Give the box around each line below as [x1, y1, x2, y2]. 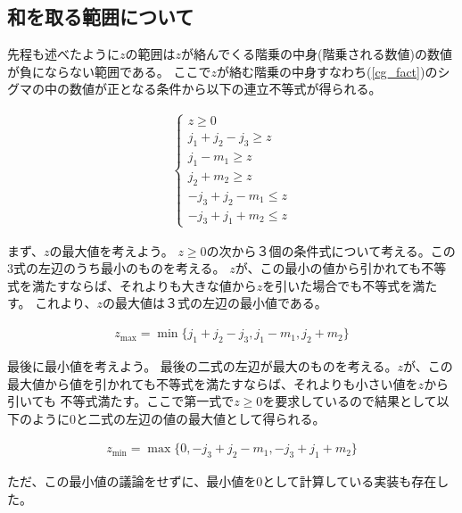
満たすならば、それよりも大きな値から [31, 276, 257, 294]
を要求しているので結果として [262, 392, 437, 410]
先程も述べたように [7, 45, 120, 63]
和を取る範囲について [7, 3, 194, 30]
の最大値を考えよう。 [49, 241, 174, 260]
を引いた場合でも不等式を [262, 276, 413, 294]
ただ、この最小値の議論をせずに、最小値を [7, 472, 257, 491]
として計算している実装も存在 [262, 472, 437, 491]
